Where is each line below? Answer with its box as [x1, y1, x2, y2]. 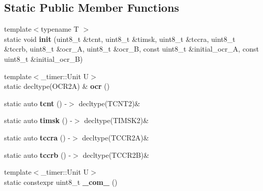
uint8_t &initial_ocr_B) [4, 53, 83, 64]
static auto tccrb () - [4, 149, 71, 160]
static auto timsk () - [4, 115, 72, 126]
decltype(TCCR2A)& [82, 132, 149, 142]
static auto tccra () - [4, 132, 70, 142]
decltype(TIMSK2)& [84, 115, 149, 126]
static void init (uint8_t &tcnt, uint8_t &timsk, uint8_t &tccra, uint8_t [4, 33, 235, 44]
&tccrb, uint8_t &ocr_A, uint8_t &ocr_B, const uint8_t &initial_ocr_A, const [4, 43, 259, 54]
